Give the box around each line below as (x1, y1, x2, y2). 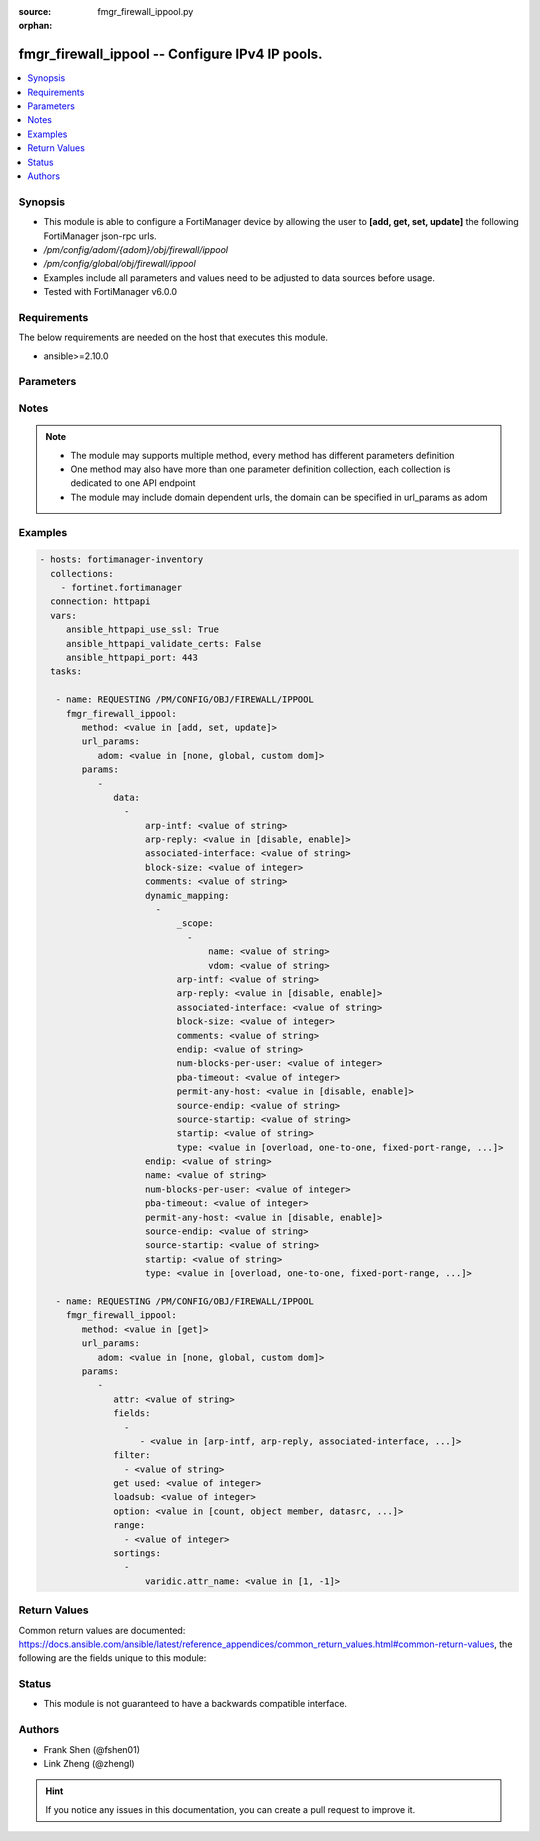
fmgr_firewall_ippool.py (97, 6, 194, 17)
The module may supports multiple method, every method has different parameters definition (70, 449, 455, 461)
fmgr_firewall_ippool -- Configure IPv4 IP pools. (18, 46, 323, 63)
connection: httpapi (50, 596, 151, 607)
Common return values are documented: (18, 1624, 186, 1636)
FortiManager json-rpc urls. (43, 230, 157, 242)
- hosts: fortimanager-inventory (39, 554, 204, 565)
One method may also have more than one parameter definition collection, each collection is (70, 463, 451, 475)
